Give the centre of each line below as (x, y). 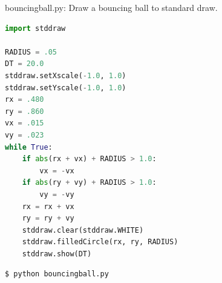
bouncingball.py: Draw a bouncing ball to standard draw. (111, 7)
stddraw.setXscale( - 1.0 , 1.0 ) (66, 75)
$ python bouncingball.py (57, 274)
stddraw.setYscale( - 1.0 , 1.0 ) (66, 88)
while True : (29, 147)
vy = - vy (57, 194)
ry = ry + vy (48, 218)
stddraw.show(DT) (57, 254)
